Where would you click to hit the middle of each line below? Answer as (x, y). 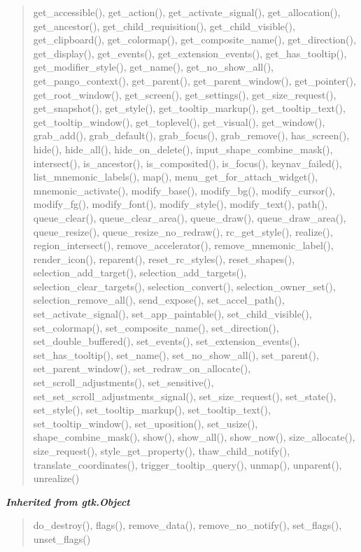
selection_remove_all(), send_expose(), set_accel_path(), (159, 300)
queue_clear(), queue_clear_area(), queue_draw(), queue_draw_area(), (190, 217)
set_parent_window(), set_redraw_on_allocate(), (142, 368)
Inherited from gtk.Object (68, 501)
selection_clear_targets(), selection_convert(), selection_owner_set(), (184, 286)
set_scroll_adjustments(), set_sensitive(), (123, 382)
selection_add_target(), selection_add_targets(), (140, 273)
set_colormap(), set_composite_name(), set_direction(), (156, 327)
